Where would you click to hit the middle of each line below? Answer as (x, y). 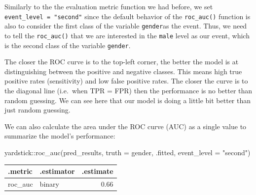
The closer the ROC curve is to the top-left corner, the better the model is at (122, 62)
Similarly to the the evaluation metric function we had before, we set (109, 6)
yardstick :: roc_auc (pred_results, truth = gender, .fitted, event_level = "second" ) (128, 152)
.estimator (57, 171)
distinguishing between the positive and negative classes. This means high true (123, 71)
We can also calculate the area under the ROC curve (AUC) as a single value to (126, 126)
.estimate (97, 171)
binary (49, 183)
